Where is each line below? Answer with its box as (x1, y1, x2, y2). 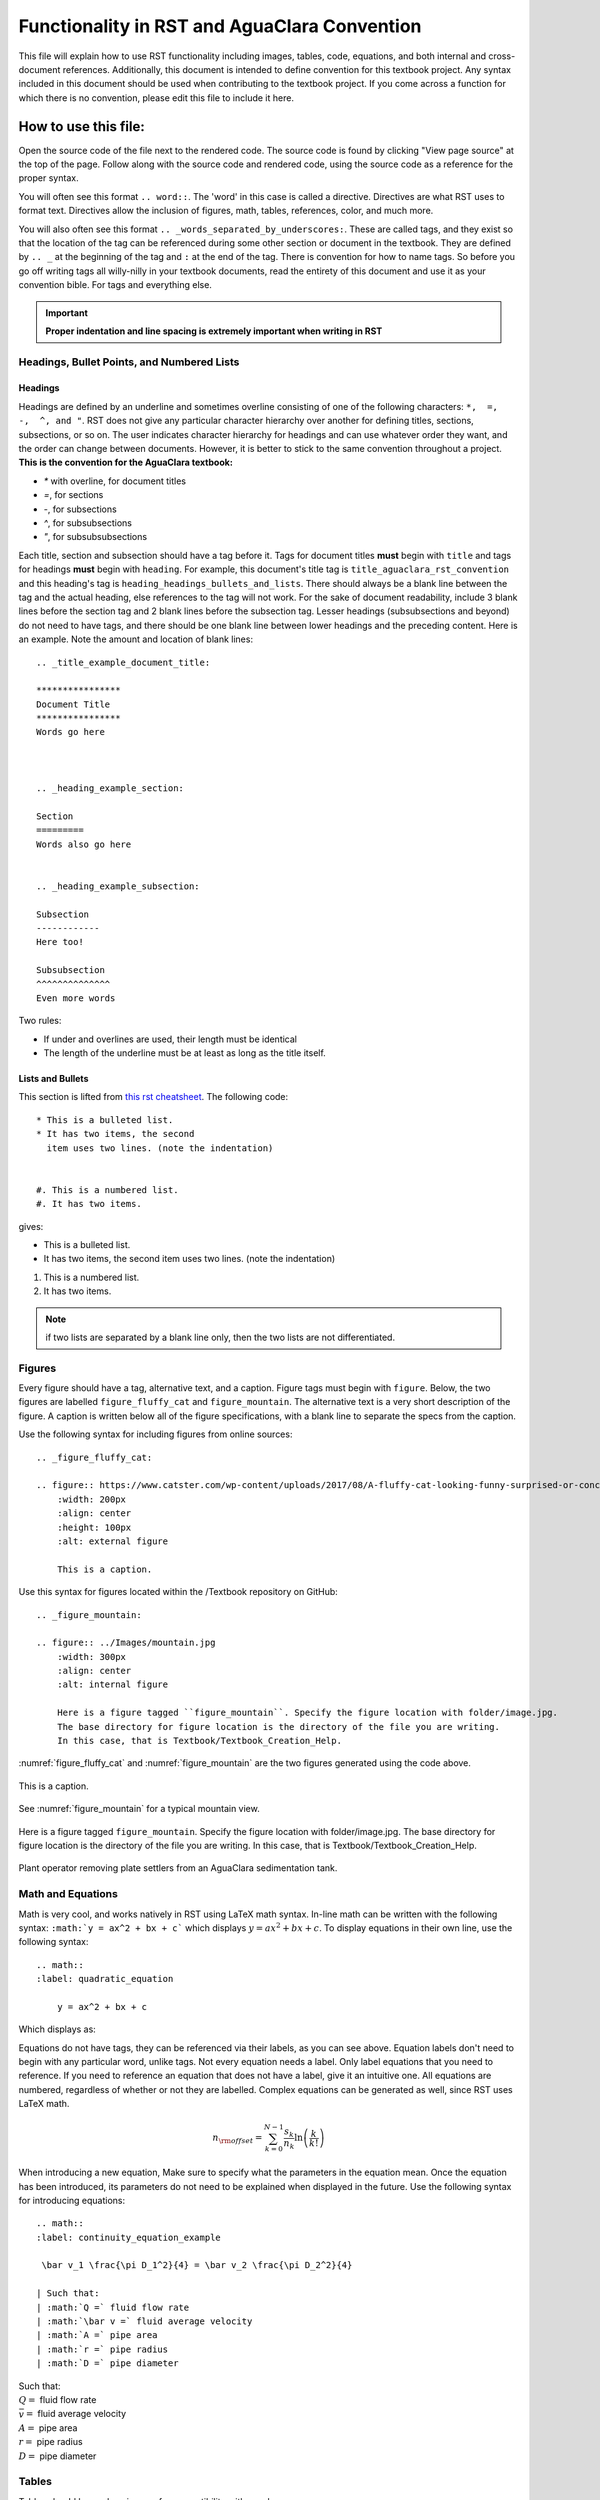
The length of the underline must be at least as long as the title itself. (43, 1047, 327, 1059)
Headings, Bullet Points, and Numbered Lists (18, 355, 240, 369)
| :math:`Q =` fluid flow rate (36, 2301, 190, 2313)
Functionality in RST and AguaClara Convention (18, 15, 422, 37)
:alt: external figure (56, 1535, 169, 1547)
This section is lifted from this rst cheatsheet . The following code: (18, 1091, 289, 1103)
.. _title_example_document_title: (36, 656, 211, 668)
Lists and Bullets (18, 1073, 89, 1085)
